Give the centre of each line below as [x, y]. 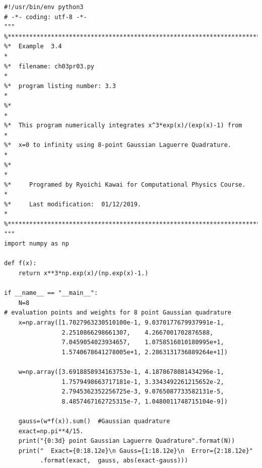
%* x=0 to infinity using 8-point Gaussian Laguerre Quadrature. [118, 145]
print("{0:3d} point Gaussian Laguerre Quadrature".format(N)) [127, 441]
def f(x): [20, 263]
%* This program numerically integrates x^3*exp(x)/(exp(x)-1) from [123, 126]
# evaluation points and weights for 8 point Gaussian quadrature [118, 313]
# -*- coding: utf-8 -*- [46, 17]
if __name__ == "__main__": [51, 293]
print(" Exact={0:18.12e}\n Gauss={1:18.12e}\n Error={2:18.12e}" [136, 451]
